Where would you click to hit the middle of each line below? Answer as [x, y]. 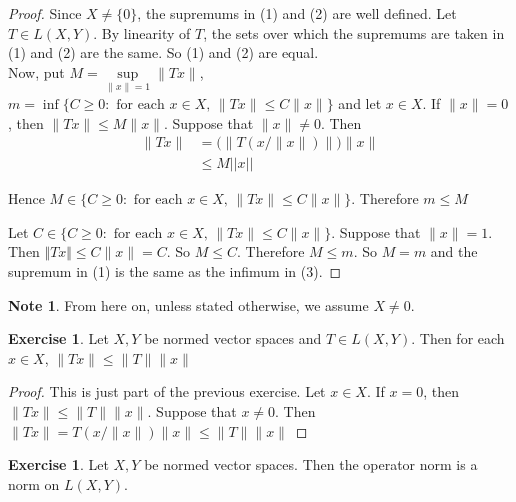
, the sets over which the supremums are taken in [354, 32]
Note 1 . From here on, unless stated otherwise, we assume [188, 304]
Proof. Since [45, 13]
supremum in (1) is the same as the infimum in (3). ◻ [175, 271]
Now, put [36, 71]
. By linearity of [142, 32]
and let [360, 103]
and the [454, 251]
